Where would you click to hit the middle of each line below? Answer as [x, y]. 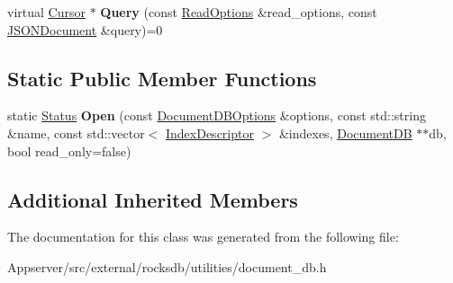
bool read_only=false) [69, 150]
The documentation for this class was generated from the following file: [203, 237]
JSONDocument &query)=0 [85, 29]
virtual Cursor [46, 12]
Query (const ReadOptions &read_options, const [239, 12]
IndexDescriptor [209, 133]
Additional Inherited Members [153, 199]
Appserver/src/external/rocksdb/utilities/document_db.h [167, 266]
